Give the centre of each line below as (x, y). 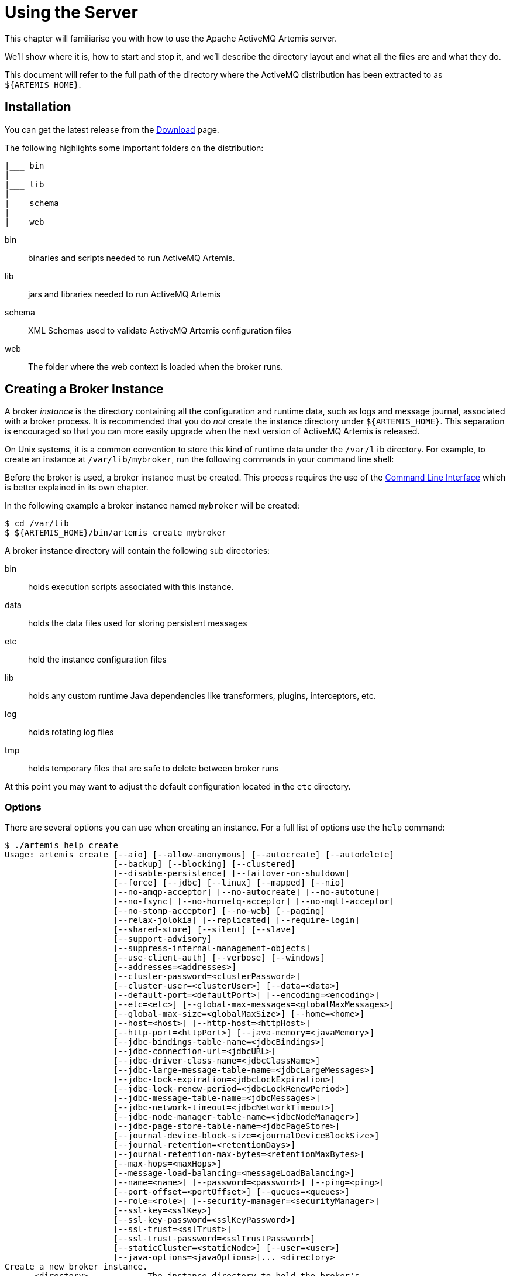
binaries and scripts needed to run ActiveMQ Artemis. (132, 258)
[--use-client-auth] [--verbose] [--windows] (219, 958)
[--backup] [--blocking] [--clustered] (204, 864)
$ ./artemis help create (61, 845)
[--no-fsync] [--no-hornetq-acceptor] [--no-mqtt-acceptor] (254, 902)
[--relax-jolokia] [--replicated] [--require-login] (236, 920)
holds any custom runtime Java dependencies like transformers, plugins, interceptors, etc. (202, 696)
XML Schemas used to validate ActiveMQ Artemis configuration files (160, 330)
